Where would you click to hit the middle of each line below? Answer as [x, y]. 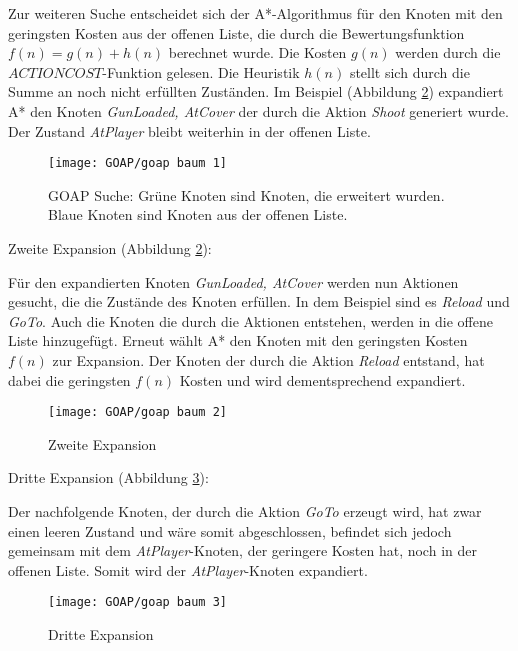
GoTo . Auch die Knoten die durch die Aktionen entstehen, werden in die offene [250, 320]
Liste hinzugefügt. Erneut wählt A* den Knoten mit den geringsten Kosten [238, 340]
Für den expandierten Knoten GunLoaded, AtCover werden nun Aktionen [233, 281]
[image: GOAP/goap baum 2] [137, 412]
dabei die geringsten [69, 379]
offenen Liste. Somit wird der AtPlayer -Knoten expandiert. [188, 569]
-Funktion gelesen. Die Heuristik [201, 71]
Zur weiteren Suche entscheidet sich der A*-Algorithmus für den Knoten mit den [255, 13]
